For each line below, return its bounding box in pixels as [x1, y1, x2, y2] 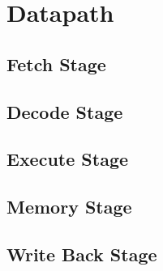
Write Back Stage [6, 241, 157, 266]
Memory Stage [6, 194, 132, 219]
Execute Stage [6, 146, 129, 171]
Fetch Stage [6, 51, 106, 76]
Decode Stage [6, 99, 123, 124]
